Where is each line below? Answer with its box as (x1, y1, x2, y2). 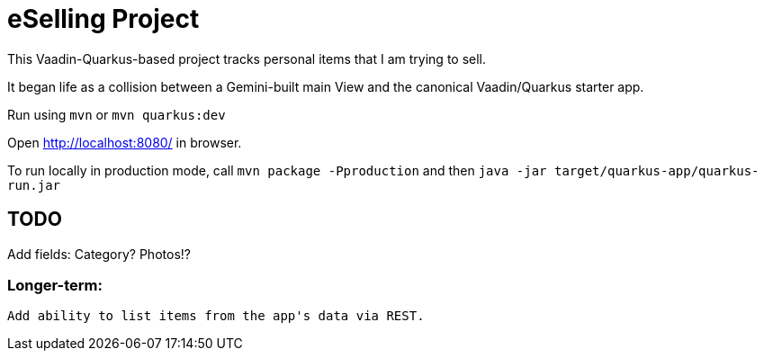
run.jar (7, 177, 61, 192)
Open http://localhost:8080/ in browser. (7, 134, 242, 150)
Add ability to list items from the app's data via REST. (7, 309, 425, 324)
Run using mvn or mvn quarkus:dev (7, 106, 226, 122)
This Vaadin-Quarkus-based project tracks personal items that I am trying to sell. (7, 50, 487, 67)
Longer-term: (7, 275, 103, 294)
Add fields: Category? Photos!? (7, 246, 191, 262)
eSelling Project (7, 4, 200, 34)
